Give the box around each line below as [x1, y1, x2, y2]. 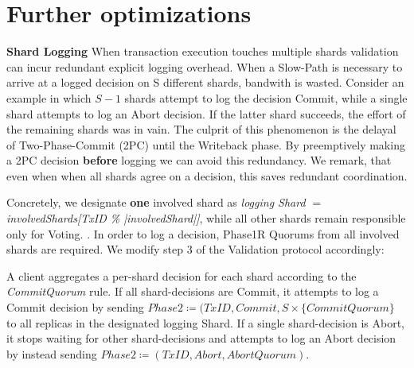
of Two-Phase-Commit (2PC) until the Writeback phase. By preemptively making [6, 136, 405, 153]
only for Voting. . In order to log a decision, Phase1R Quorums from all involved [6, 225, 400, 242]
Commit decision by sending [6, 299, 144, 316]
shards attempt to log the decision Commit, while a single [124, 89, 408, 106]
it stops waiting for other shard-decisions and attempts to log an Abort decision [6, 330, 396, 347]
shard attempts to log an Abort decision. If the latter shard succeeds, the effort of [6, 105, 406, 122]
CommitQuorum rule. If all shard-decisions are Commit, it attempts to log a [6, 283, 379, 300]
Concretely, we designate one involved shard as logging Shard [6, 194, 306, 211]
